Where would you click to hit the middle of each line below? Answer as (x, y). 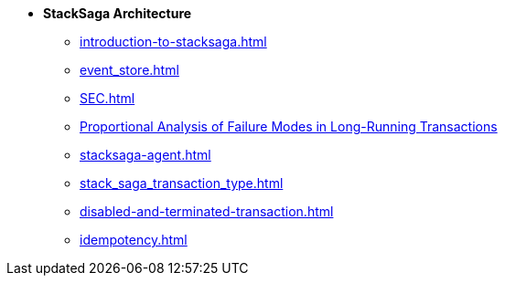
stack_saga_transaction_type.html (182, 183)
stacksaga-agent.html (145, 155)
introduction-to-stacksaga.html (173, 42)
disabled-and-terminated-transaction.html (207, 211)
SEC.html (107, 98)
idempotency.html (134, 240)
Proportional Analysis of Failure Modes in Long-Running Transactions (289, 126)
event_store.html (129, 70)
